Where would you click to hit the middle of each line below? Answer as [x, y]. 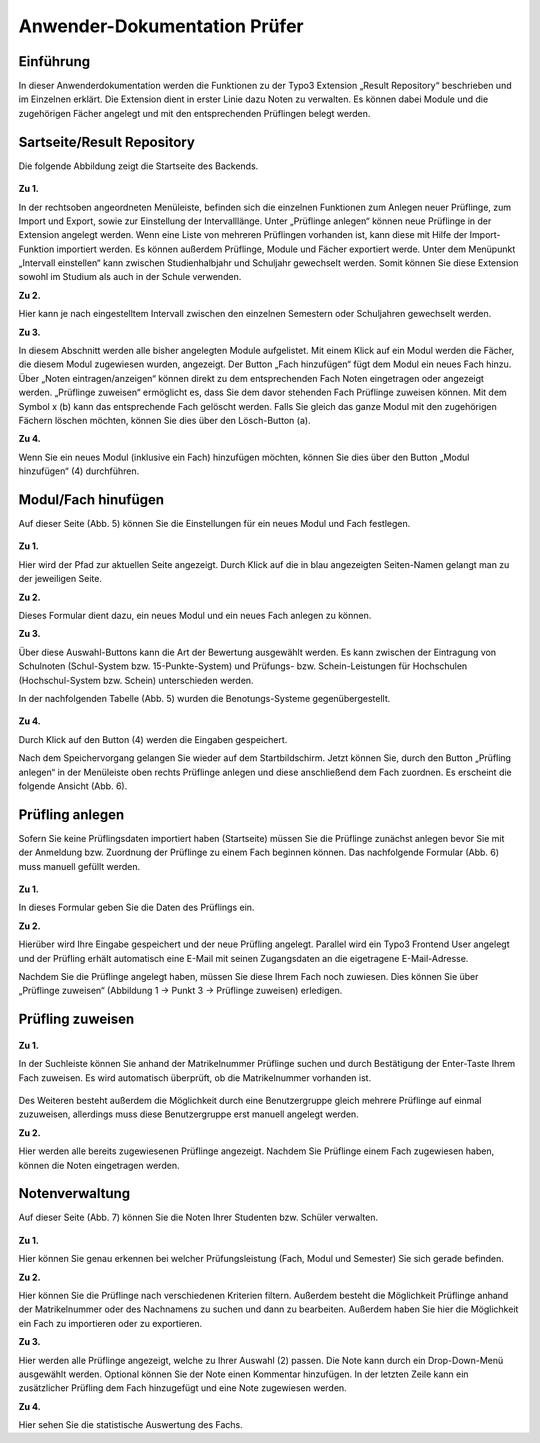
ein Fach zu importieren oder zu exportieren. [110, 1323]
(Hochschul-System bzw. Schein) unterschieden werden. [136, 680]
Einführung [54, 61]
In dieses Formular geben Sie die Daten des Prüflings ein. [136, 907]
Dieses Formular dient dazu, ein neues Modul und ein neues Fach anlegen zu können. [195, 616]
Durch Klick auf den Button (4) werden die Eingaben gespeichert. [153, 739]
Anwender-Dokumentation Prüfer [161, 26]
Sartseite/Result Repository [106, 141]
